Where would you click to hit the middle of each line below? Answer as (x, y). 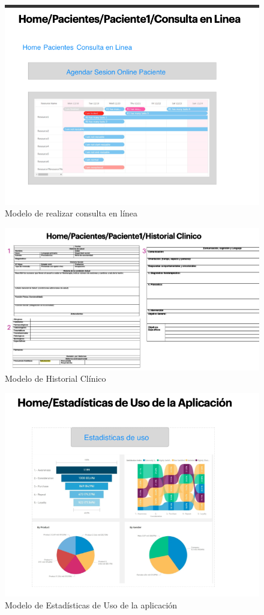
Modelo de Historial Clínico (55, 378)
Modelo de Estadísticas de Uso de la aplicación (91, 604)
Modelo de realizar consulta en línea (71, 213)
